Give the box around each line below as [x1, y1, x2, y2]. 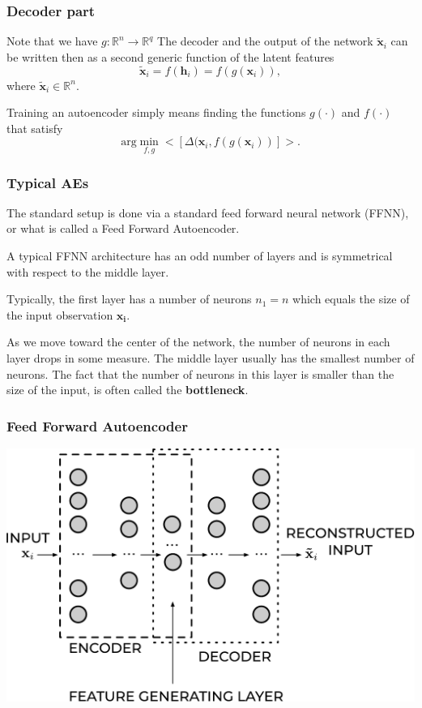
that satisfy [6, 119, 63, 136]
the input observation [6, 306, 113, 323]
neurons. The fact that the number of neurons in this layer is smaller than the [6, 365, 394, 382]
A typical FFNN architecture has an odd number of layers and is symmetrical [6, 247, 393, 264]
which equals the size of [292, 290, 410, 307]
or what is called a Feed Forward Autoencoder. [6, 220, 240, 237]
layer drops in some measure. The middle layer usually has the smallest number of [6, 350, 415, 366]
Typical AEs [6, 172, 89, 192]
